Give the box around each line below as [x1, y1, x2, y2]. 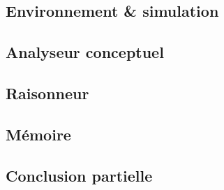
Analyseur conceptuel [6, 41, 164, 63]
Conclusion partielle [6, 164, 153, 186]
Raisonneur [6, 82, 89, 103]
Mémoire [6, 123, 71, 145]
